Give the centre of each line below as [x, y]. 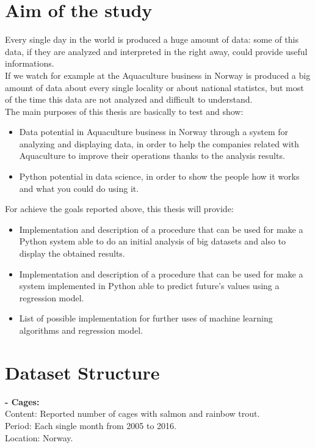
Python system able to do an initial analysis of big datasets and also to [153, 241]
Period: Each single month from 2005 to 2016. [91, 425]
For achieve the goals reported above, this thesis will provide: [119, 209]
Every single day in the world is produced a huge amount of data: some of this [152, 39]
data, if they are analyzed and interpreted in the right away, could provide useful [156, 51]
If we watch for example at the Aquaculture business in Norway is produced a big [158, 75]
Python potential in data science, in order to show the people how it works [159, 176]
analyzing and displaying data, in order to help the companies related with [159, 143]
